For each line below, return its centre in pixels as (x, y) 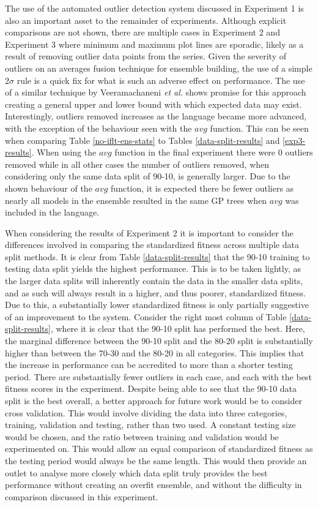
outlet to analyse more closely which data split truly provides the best (136, 472)
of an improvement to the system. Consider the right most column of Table (146, 316)
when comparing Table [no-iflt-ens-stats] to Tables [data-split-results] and (142, 140)
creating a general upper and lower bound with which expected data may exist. (153, 104)
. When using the (64, 152)
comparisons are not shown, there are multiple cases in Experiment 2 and (142, 32)
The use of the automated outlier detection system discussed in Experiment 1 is (154, 8)
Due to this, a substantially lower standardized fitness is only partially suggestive (157, 305)
